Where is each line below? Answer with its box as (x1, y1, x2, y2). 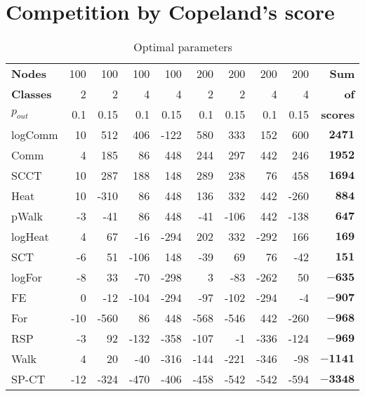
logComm (11, 126, 58, 143)
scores (321, 106, 355, 123)
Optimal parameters (133, 39, 232, 55)
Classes (11, 86, 52, 103)
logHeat (11, 228, 49, 245)
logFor (11, 269, 42, 286)
